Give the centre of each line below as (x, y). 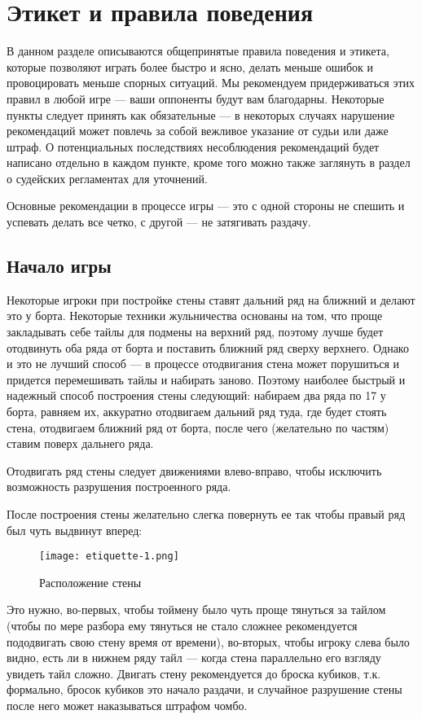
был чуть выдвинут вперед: (75, 530)
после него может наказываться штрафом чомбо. (127, 705)
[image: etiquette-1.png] (109, 557)
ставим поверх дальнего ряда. (80, 443)
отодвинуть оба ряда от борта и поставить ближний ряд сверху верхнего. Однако (208, 347)
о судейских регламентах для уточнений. (107, 178)
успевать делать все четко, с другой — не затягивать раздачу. (159, 222)
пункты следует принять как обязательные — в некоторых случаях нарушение (201, 114)
